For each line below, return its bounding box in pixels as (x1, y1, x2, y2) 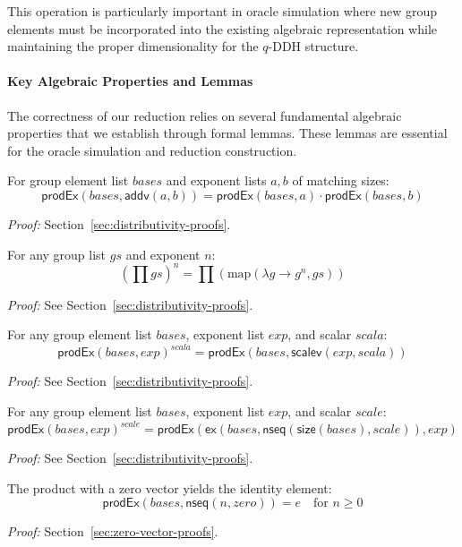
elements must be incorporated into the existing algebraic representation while (7, 19, 437, 38)
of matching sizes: (292, 171, 389, 190)
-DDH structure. (268, 37, 359, 56)
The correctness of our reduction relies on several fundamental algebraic (7, 106, 402, 124)
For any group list (7, 244, 107, 263)
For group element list (7, 171, 129, 190)
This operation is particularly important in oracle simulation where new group (7, 2, 438, 20)
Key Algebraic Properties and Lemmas (7, 72, 253, 90)
